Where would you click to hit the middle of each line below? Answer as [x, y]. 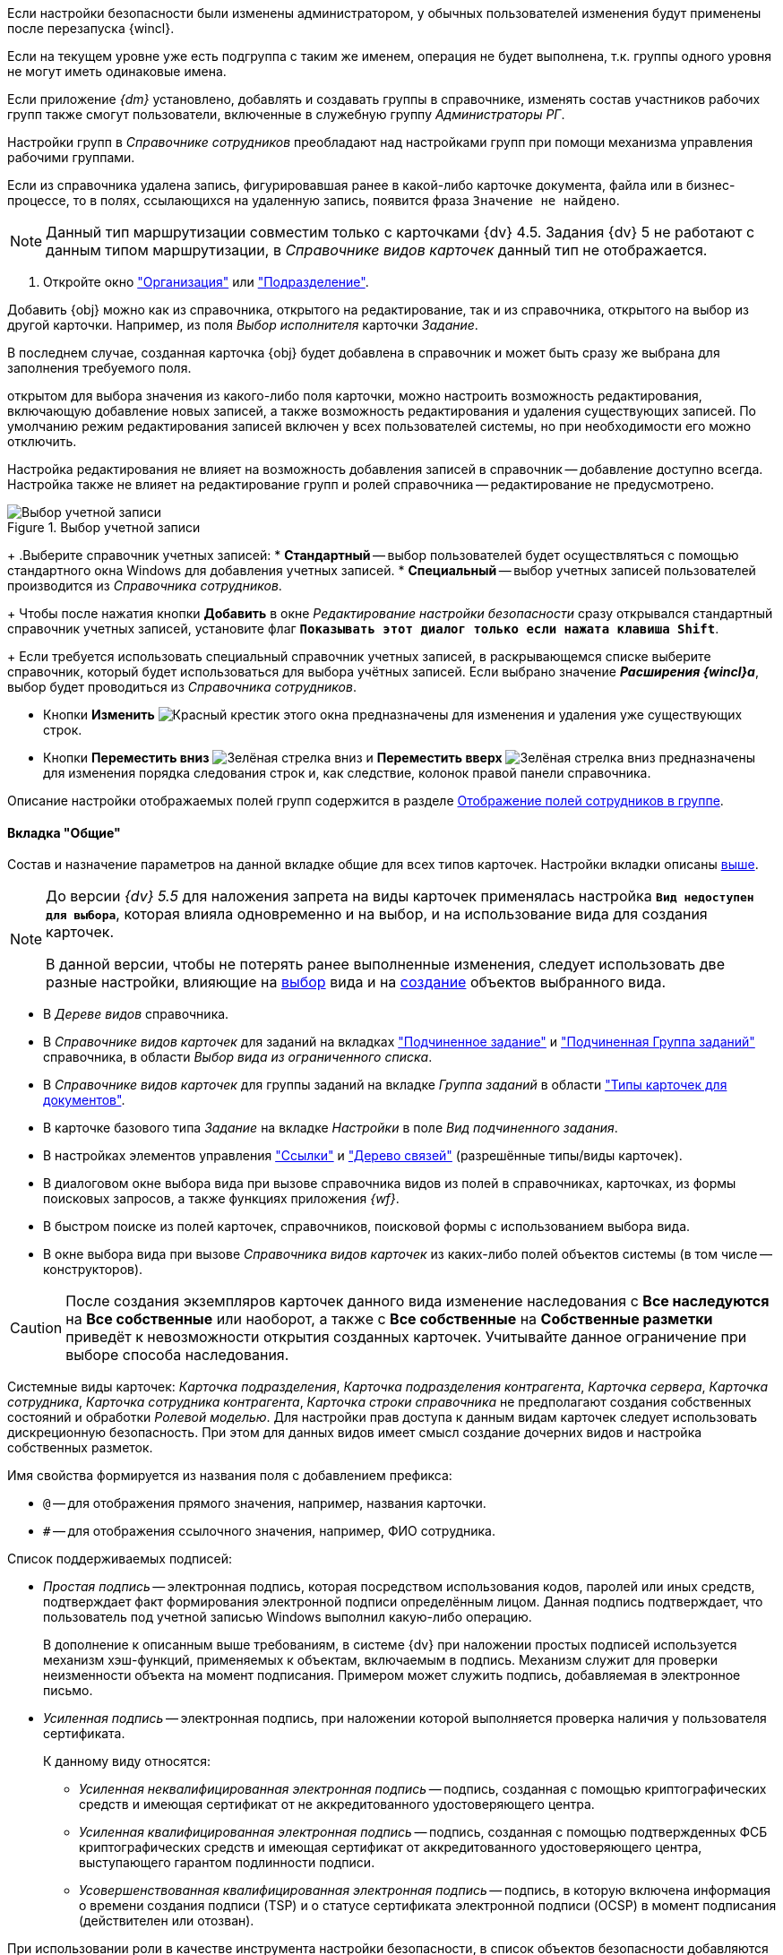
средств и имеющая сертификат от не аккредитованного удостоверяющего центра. [337, 1804]
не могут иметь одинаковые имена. [117, 71]
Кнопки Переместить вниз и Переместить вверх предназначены [399, 758]
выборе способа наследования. [177, 1355]
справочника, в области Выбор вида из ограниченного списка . [238, 1057]
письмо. [68, 1691]
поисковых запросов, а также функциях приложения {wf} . [221, 1199]
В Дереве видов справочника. [136, 1014]
